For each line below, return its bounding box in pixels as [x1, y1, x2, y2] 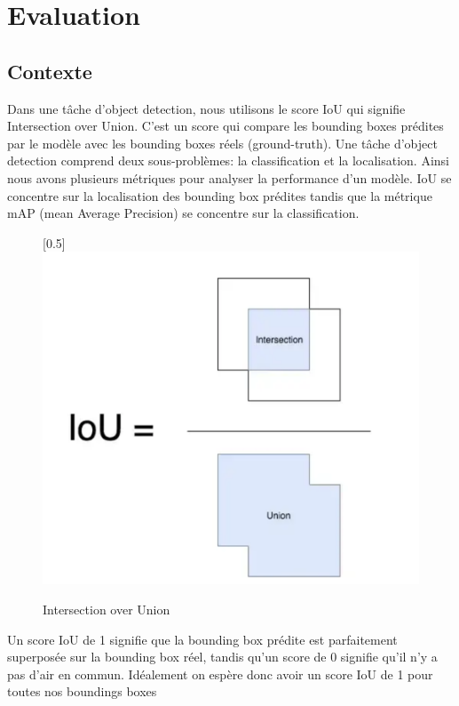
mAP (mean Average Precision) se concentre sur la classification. [7, 204, 360, 222]
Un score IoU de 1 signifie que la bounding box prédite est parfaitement [7, 630, 398, 648]
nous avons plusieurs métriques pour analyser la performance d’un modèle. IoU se [7, 168, 452, 187]
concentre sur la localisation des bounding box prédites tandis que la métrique [7, 186, 432, 205]
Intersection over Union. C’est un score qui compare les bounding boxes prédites [7, 116, 444, 135]
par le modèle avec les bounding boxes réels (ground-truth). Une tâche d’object [7, 133, 438, 152]
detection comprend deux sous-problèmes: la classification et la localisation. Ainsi [7, 151, 449, 170]
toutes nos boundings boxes [7, 682, 157, 701]
